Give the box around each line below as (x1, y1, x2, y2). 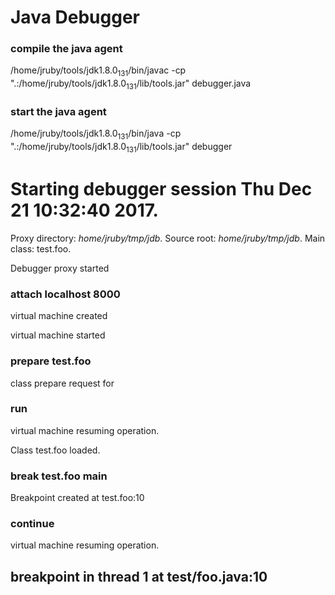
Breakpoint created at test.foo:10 (10, 492, 145, 504)
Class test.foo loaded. (10, 444, 101, 456)
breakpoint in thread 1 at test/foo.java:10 (10, 568, 268, 585)
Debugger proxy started (10, 262, 110, 274)
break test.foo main (10, 469, 108, 483)
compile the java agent (10, 42, 123, 56)
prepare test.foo (10, 354, 92, 368)
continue (10, 517, 55, 531)
